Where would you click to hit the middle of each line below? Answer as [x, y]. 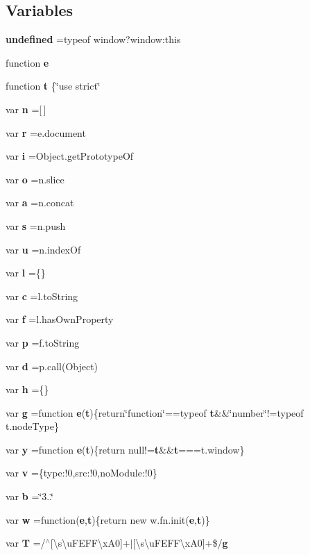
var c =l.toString [42, 296]
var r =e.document [46, 132]
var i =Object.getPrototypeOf [70, 156]
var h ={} [27, 389]
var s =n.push [36, 225]
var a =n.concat [40, 202]
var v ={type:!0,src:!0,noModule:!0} [81, 473]
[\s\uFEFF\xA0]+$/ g [180, 543]
